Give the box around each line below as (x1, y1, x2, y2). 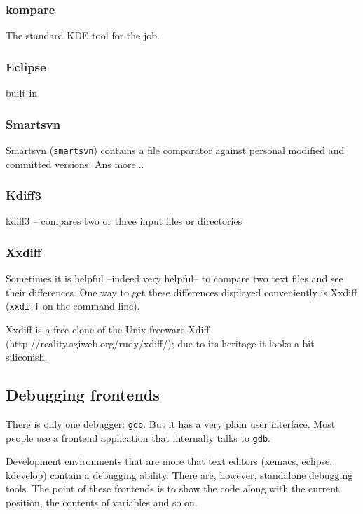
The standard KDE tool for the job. (6, 28, 160, 43)
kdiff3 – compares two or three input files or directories (6, 214, 242, 228)
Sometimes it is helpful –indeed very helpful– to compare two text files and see (6, 271, 343, 286)
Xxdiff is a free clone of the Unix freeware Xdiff (6, 321, 210, 336)
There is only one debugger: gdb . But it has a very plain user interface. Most (6, 416, 336, 431)
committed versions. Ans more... (6, 156, 144, 171)
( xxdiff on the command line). (6, 298, 140, 313)
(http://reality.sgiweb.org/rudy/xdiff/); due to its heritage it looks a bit (6, 335, 315, 350)
